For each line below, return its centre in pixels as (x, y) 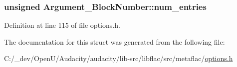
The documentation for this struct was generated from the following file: (115, 41)
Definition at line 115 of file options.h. (62, 25)
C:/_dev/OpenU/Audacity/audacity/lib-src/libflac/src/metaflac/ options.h (118, 58)
